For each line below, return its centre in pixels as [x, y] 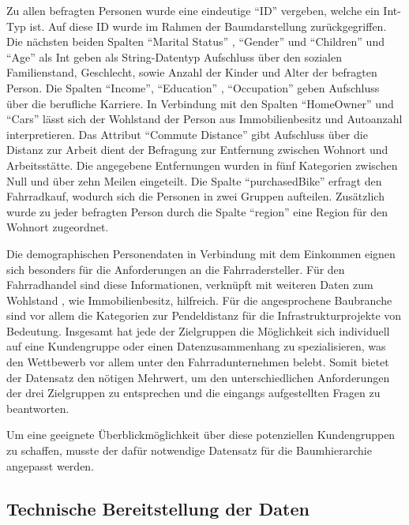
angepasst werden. [51, 465]
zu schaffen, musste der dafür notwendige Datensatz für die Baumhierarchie [189, 450]
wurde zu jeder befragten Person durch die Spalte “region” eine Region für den [197, 211]
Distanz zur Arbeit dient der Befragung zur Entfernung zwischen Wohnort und [197, 150]
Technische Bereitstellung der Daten [158, 508]
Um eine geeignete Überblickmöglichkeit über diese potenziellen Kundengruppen [201, 435]
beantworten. [38, 408]
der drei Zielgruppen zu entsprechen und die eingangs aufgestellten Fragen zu [193, 393]
